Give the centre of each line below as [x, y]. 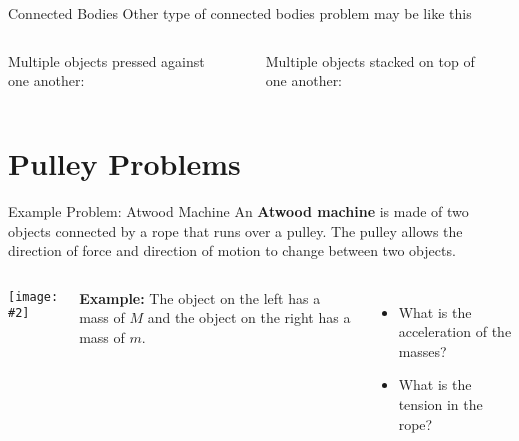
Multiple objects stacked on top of [370, 60]
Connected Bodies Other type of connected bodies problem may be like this [240, 13]
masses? [422, 350]
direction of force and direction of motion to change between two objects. [232, 250]
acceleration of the [455, 331]
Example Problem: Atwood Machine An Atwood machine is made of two [238, 210]
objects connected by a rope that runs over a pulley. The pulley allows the [235, 230]
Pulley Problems [124, 162]
